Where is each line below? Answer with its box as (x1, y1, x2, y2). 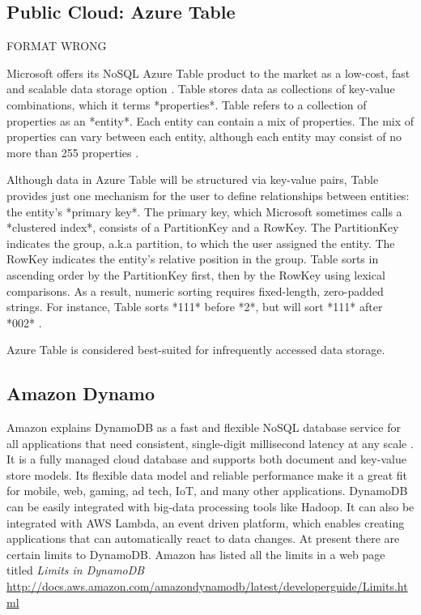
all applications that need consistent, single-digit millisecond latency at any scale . (6, 434, 414, 451)
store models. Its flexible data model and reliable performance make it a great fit (6, 466, 408, 483)
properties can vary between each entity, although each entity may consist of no (6, 128, 402, 145)
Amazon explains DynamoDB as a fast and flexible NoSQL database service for (6, 419, 401, 436)
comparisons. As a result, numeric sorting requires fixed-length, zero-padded (6, 282, 384, 299)
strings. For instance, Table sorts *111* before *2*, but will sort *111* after (6, 298, 383, 315)
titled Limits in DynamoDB (6, 562, 145, 579)
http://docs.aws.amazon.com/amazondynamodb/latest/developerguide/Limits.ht (6, 578, 408, 595)
